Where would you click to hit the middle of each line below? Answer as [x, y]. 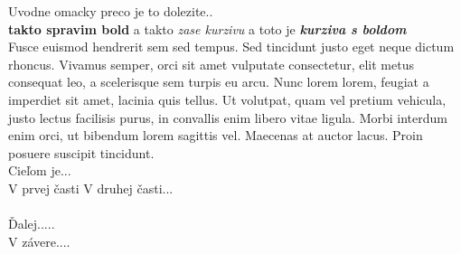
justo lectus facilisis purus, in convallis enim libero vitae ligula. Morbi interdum [228, 117]
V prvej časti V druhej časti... [91, 188]
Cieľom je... [40, 170]
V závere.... [39, 241]
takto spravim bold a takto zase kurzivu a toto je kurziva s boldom [207, 28]
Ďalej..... [32, 224]
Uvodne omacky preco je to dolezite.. [111, 11]
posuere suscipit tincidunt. [81, 152]
